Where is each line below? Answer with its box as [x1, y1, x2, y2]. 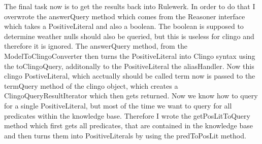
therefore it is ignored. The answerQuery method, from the [4, 41, 187, 51]
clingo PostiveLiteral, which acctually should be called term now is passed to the [4, 70, 255, 81]
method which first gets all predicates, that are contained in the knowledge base [4, 120, 253, 131]
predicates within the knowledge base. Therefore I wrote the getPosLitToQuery [4, 110, 250, 121]
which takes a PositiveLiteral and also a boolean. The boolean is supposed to [4, 21, 244, 31]
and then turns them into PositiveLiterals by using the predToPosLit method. [4, 130, 246, 140]
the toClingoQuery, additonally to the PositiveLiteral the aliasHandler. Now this [4, 60, 254, 71]
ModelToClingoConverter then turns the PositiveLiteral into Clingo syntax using [4, 50, 255, 61]
